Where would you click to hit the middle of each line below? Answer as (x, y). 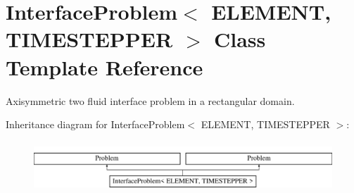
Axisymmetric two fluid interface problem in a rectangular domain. (150, 100)
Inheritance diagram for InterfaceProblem (95, 124)
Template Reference (105, 67)
